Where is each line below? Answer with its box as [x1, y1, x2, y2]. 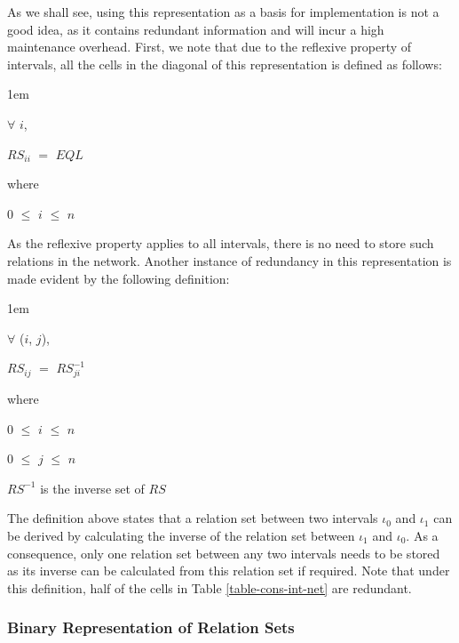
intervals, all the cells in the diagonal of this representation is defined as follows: [7, 54, 442, 73]
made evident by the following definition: [7, 269, 230, 287]
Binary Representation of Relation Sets [7, 616, 295, 639]
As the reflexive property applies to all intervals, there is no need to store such [7, 234, 434, 253]
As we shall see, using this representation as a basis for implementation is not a [7, 3, 439, 20]
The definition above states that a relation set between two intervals [7, 509, 378, 527]
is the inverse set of [40, 478, 145, 497]
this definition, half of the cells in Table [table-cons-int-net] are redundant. [7, 578, 412, 597]
